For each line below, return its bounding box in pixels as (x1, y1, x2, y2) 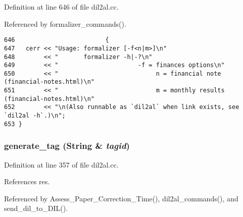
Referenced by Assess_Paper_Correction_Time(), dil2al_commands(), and (4, 193, 238, 203)
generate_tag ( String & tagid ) (4, 139, 130, 152)
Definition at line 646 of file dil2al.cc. (4, 2, 119, 12)
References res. (4, 176, 50, 187)
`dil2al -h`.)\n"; (4, 112, 66, 120)
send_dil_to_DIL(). (4, 203, 68, 213)
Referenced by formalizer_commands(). (4, 18, 126, 29)
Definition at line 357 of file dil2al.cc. (4, 159, 119, 170)
